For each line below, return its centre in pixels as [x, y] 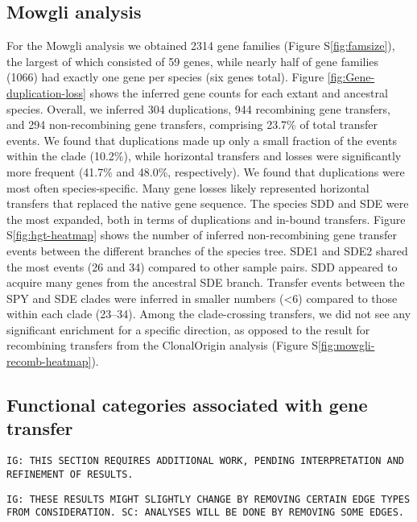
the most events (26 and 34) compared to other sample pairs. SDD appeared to [202, 266]
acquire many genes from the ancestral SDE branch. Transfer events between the [206, 282]
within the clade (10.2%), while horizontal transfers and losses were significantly [204, 156]
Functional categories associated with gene [187, 405]
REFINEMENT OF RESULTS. [70, 474]
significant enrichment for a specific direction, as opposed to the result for [188, 329]
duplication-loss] [46, 92]
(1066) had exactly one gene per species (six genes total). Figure [165, 77]
